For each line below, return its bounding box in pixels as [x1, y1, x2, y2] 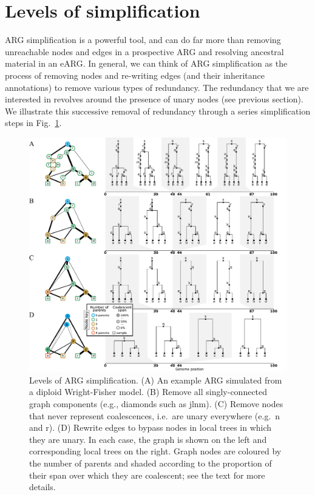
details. [29, 480, 56, 493]
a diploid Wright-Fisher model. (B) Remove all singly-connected [29, 385, 268, 398]
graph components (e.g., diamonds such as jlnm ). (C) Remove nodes [29, 397, 283, 410]
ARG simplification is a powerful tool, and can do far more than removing [5, 33, 281, 46]
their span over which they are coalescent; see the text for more [29, 468, 265, 481]
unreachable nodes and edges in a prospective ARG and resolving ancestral [5, 45, 284, 58]
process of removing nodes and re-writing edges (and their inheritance [5, 68, 265, 81]
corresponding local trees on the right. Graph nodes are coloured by [29, 445, 282, 457]
